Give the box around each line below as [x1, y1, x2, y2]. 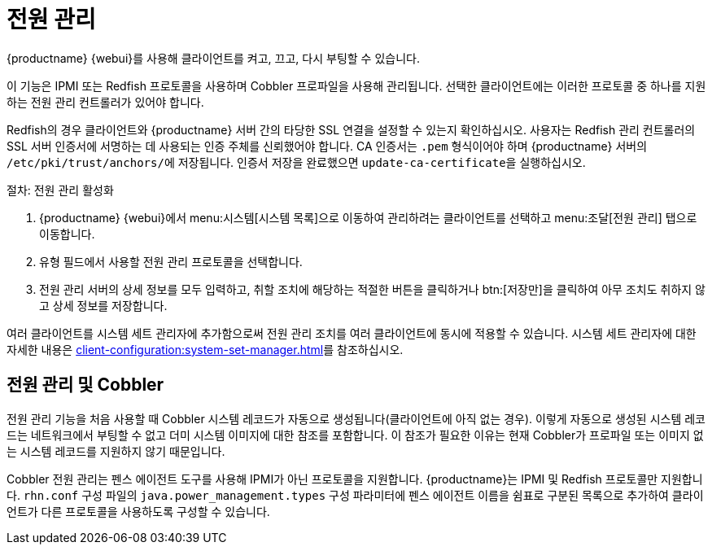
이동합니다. [39, 226, 95, 241]
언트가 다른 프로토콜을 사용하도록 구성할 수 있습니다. [7, 504, 270, 518]
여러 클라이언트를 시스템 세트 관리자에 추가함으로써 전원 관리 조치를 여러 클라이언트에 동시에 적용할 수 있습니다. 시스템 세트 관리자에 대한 [7, 326, 697, 340]
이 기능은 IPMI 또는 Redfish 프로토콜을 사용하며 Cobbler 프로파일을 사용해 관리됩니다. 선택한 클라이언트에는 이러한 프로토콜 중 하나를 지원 [7, 78, 706, 93]
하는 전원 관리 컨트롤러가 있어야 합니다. [7, 94, 204, 109]
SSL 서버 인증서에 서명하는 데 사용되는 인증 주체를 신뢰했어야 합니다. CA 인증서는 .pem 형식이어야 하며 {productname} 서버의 [7, 138, 648, 153]
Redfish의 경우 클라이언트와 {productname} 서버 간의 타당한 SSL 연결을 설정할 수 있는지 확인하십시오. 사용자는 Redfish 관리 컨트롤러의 [7, 122, 696, 137]
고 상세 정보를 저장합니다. [39, 298, 168, 313]
